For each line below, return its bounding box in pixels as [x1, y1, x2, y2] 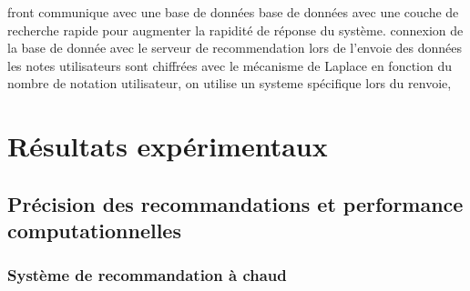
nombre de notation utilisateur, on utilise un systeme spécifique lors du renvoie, [7, 74, 452, 93]
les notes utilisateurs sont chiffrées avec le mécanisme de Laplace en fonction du [7, 55, 452, 75]
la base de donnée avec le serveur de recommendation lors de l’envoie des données [7, 38, 463, 57]
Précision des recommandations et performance [7, 189, 464, 217]
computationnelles [7, 216, 181, 245]
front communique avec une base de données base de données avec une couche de [7, 3, 459, 21]
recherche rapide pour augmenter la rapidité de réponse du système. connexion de [7, 20, 464, 39]
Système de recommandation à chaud [7, 264, 287, 286]
